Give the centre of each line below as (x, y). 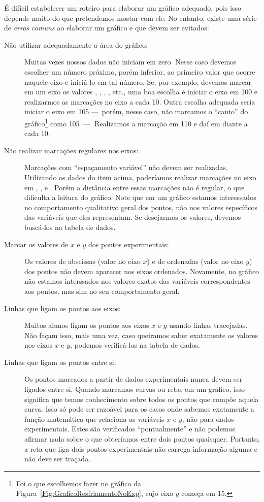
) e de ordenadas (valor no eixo (195, 261)
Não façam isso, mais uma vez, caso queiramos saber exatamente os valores (141, 335)
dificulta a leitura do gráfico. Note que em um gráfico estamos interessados (140, 197)
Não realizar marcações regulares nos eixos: (71, 150)
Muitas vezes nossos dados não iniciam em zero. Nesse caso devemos (130, 62)
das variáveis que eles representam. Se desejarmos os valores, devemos (133, 217)
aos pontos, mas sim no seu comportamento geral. (102, 291)
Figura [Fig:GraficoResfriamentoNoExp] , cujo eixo (94, 493)
